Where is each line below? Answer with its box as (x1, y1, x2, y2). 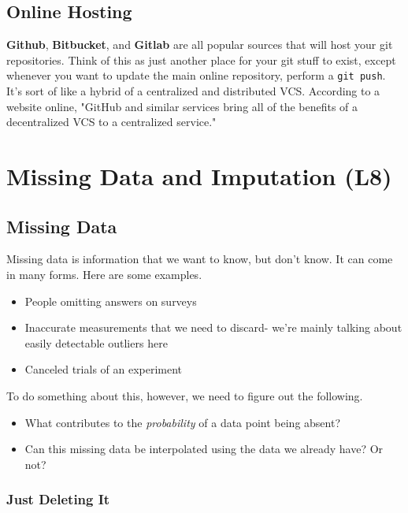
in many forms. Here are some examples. (6, 266, 202, 282)
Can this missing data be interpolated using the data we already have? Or (24, 441, 384, 457)
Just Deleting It (6, 489, 110, 509)
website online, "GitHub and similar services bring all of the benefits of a (6, 98, 358, 114)
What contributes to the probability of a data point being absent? (24, 414, 341, 430)
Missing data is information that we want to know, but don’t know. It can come (6, 251, 393, 267)
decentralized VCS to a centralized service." (6, 113, 217, 130)
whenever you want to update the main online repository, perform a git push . (6, 67, 386, 84)
